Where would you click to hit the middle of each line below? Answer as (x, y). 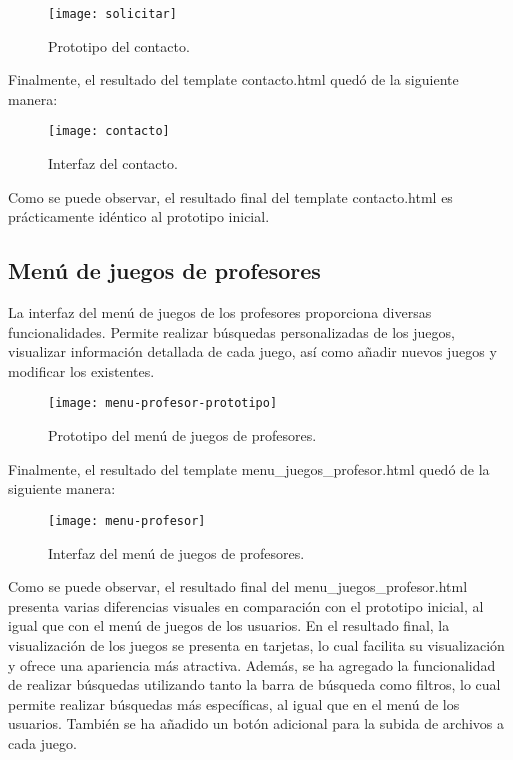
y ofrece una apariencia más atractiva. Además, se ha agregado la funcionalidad (252, 664)
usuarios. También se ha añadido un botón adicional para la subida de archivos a (256, 723)
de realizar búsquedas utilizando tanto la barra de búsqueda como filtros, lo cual (254, 684)
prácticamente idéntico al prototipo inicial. (139, 216)
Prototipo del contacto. (119, 45)
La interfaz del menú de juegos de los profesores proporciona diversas (220, 312)
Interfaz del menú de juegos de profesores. (176, 552)
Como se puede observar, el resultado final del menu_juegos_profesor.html (238, 586)
